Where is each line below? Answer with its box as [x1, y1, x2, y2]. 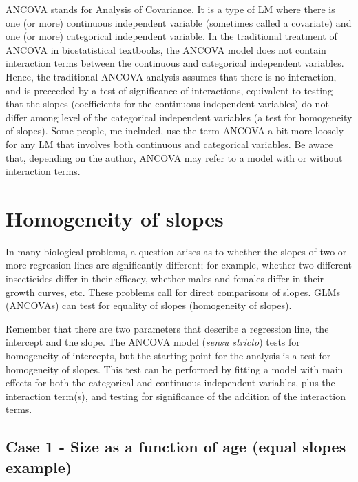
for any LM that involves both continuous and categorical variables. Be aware [6, 136, 333, 151]
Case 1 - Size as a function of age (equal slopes [6, 436, 346, 457]
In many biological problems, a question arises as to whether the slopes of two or [6, 244, 347, 258]
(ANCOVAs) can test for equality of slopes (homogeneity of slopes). [6, 298, 292, 313]
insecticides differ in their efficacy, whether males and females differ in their [6, 271, 324, 286]
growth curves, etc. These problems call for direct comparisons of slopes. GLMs [6, 284, 341, 299]
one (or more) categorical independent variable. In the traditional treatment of [6, 29, 337, 43]
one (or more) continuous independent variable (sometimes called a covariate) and [6, 15, 352, 30]
